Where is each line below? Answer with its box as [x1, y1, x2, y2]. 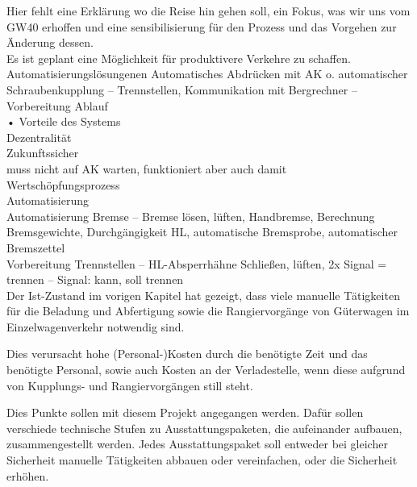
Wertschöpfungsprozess [6, 176, 120, 193]
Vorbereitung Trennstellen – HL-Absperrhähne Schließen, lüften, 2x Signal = [6, 255, 387, 272]
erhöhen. [6, 467, 49, 484]
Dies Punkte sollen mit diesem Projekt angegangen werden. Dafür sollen [6, 404, 364, 421]
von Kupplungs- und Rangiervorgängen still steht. [6, 377, 253, 393]
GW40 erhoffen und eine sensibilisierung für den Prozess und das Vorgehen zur [6, 18, 397, 35]
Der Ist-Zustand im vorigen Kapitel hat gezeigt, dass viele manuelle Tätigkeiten [6, 286, 400, 303]
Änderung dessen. [6, 34, 94, 51]
